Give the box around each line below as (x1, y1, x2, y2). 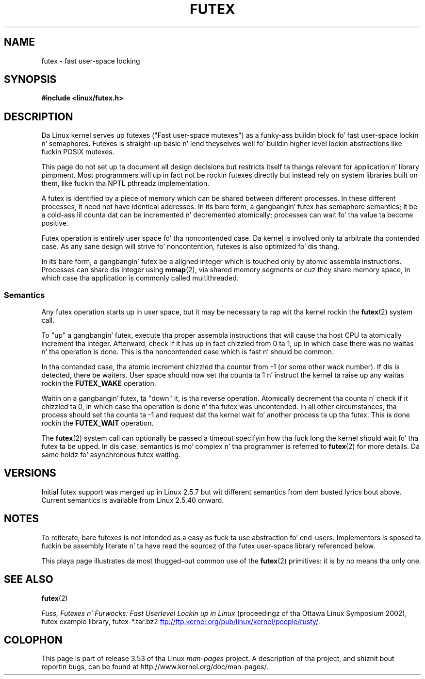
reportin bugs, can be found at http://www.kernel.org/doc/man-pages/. (41, 662, 269, 671)
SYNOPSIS (4, 73, 57, 86)
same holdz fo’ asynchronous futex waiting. (41, 450, 180, 459)
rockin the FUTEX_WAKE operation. (41, 379, 156, 388)
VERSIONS (4, 467, 56, 480)
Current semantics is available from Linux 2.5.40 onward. (41, 496, 224, 504)
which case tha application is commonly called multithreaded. (41, 274, 239, 282)
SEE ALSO (4, 573, 53, 586)
